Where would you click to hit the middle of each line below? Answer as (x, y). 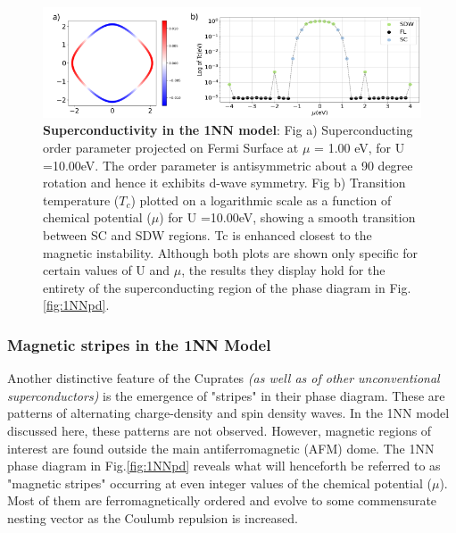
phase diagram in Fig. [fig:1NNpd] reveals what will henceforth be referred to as (224, 466)
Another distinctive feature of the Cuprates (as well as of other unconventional (224, 378)
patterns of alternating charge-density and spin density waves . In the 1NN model (228, 413)
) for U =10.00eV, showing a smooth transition (287, 217)
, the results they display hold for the (283, 270)
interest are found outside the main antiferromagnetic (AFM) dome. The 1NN (221, 448)
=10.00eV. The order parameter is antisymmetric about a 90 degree (228, 165)
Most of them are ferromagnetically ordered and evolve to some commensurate (222, 500)
